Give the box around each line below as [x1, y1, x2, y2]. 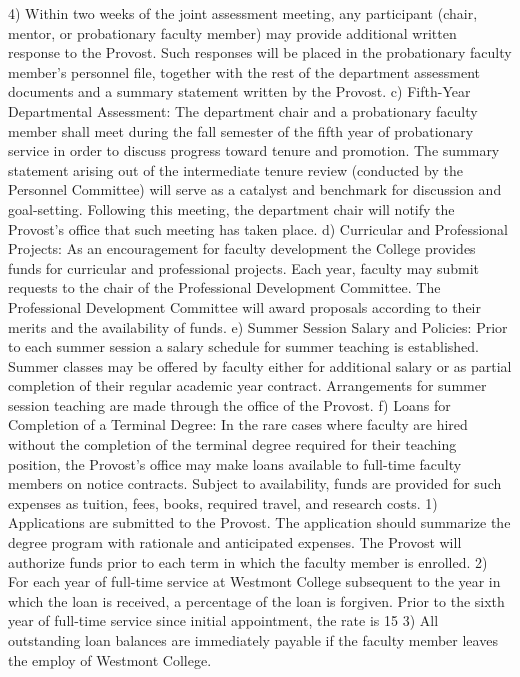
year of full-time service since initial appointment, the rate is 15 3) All [8, 610, 439, 631]
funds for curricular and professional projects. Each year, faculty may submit [8, 257, 480, 278]
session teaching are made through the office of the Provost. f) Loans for [8, 394, 451, 415]
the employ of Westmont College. [8, 649, 212, 670]
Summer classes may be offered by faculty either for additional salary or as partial [8, 355, 512, 376]
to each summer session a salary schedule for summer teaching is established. [8, 336, 480, 357]
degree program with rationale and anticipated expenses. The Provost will [8, 532, 462, 553]
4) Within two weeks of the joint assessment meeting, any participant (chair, [8, 3, 478, 23]
